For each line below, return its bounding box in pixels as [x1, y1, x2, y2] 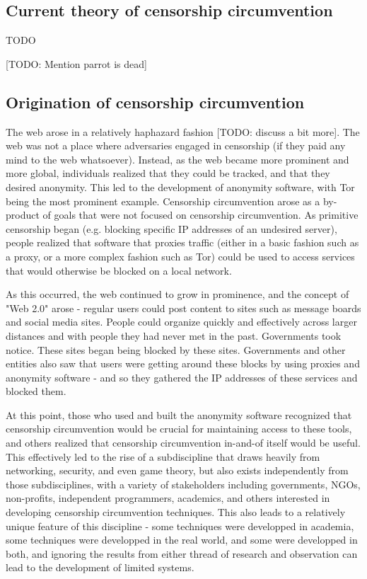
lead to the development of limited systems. [6, 560, 194, 575]
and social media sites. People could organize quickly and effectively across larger [6, 314, 357, 329]
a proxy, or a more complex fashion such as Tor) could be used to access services [6, 248, 355, 263]
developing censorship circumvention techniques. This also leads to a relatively [6, 505, 346, 520]
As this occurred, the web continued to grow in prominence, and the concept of [6, 287, 349, 302]
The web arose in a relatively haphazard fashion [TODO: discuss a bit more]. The [6, 124, 360, 139]
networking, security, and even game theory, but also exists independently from [6, 463, 349, 478]
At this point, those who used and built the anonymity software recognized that [6, 407, 352, 422]
